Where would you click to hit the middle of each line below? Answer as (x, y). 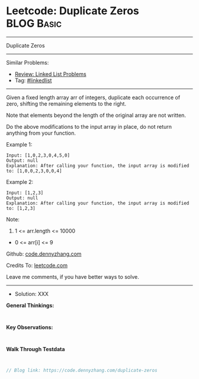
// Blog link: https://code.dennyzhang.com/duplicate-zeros (82, 370)
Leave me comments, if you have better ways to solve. (73, 276)
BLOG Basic (34, 23)
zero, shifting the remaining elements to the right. (66, 103)
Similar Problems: (28, 62)
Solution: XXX (32, 294)
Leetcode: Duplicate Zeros (73, 11)
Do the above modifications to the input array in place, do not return (89, 126)
